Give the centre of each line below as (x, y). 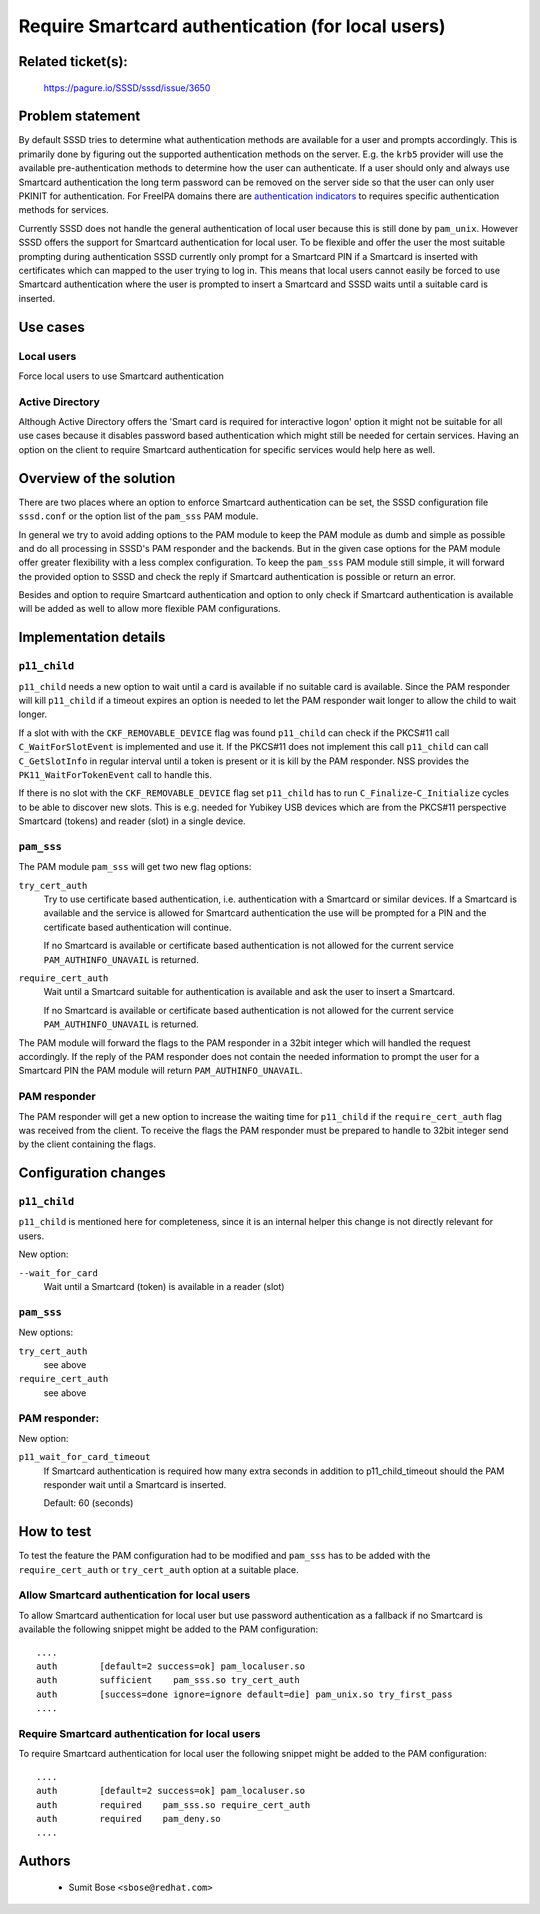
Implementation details (92, 637)
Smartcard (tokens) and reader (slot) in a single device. (132, 821)
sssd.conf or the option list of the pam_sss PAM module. (138, 516)
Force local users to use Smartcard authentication (121, 376)
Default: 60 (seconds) (88, 1503)
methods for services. (63, 210)
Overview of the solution (97, 478)
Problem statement (79, 116)
